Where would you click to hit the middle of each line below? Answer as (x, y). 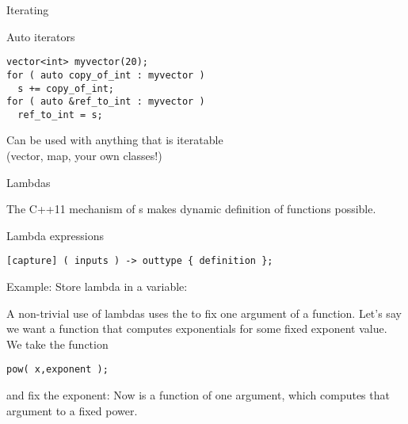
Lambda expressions (55, 235)
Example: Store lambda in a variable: (97, 286)
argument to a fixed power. (72, 410)
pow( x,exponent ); (57, 370)
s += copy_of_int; (66, 88)
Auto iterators (41, 36)
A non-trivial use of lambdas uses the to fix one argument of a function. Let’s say (204, 313)
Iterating (28, 10)
